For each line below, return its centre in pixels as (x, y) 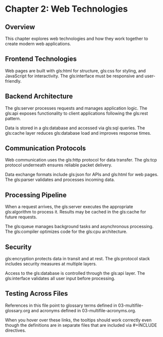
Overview (20, 27)
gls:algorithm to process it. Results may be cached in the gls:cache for (76, 212)
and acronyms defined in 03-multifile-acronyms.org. (83, 310)
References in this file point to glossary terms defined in (61, 305)
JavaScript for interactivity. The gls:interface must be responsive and (74, 76)
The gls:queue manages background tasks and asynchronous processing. (79, 227)
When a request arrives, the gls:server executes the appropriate (69, 207)
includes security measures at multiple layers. (51, 264)
